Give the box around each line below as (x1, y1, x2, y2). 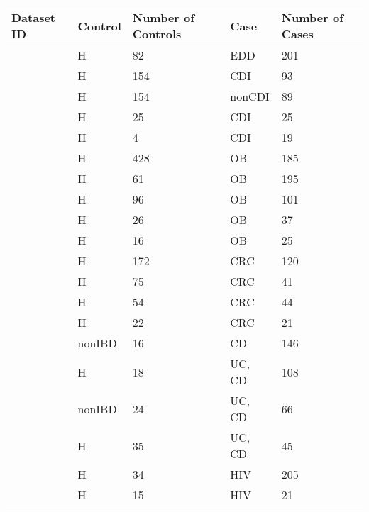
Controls (132, 26, 182, 42)
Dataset (11, 9, 56, 26)
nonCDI (230, 88, 270, 104)
